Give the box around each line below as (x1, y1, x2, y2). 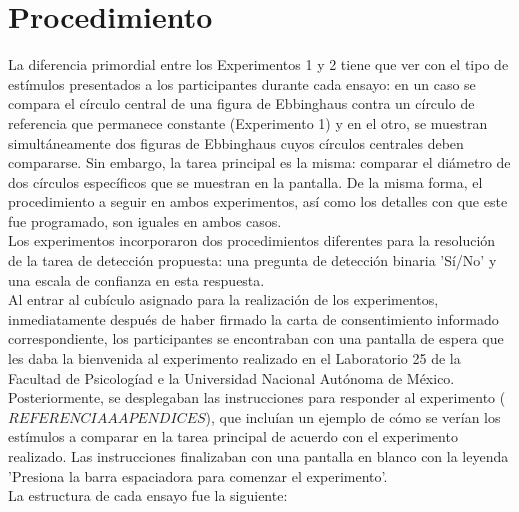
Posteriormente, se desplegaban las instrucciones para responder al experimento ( (8, 387, 506, 408)
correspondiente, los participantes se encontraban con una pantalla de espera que (8, 328, 504, 349)
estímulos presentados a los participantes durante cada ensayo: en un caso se (8, 73, 476, 94)
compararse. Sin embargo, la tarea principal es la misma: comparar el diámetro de (8, 152, 511, 173)
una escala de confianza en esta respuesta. (8, 269, 265, 290)
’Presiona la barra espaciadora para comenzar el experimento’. (8, 465, 388, 486)
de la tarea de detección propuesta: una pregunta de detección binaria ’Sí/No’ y (8, 250, 497, 271)
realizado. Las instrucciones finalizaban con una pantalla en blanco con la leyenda (8, 446, 509, 466)
